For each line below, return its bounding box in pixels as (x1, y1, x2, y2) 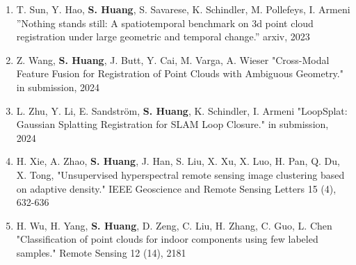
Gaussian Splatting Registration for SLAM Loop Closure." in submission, (16, 117, 329, 131)
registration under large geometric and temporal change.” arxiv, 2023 (16, 29, 310, 44)
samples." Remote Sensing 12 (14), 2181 (16, 245, 186, 259)
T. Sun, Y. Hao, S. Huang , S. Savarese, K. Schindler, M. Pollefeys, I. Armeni (16, 2, 350, 16)
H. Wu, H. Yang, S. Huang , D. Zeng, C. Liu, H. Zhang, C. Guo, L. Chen (16, 218, 332, 232)
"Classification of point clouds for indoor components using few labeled (16, 232, 318, 246)
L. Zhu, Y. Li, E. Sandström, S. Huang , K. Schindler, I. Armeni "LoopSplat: (16, 103, 348, 118)
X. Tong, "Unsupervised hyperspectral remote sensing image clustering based (16, 167, 345, 182)
